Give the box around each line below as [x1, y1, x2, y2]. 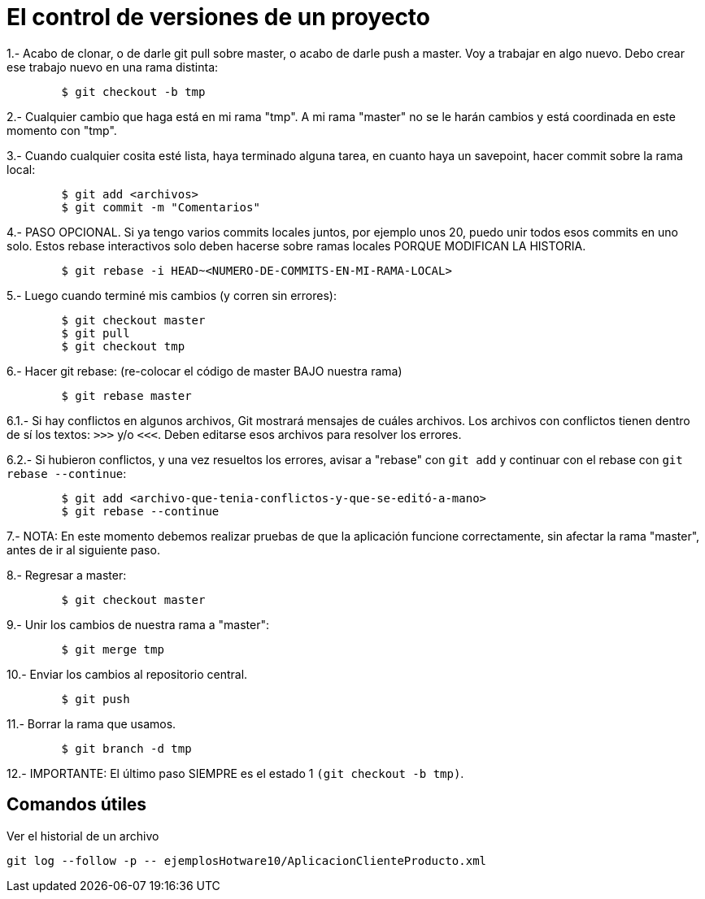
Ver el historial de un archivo [7, 828, 159, 843]
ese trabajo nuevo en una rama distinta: [7, 59, 219, 74]
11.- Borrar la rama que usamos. [7, 716, 176, 731]
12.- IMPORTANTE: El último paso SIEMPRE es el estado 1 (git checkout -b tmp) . [7, 766, 464, 780]
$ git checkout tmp [61, 339, 185, 353]
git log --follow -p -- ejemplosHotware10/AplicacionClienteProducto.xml [7, 853, 487, 867]
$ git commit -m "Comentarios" [61, 200, 260, 214]
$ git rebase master [61, 389, 192, 402]
